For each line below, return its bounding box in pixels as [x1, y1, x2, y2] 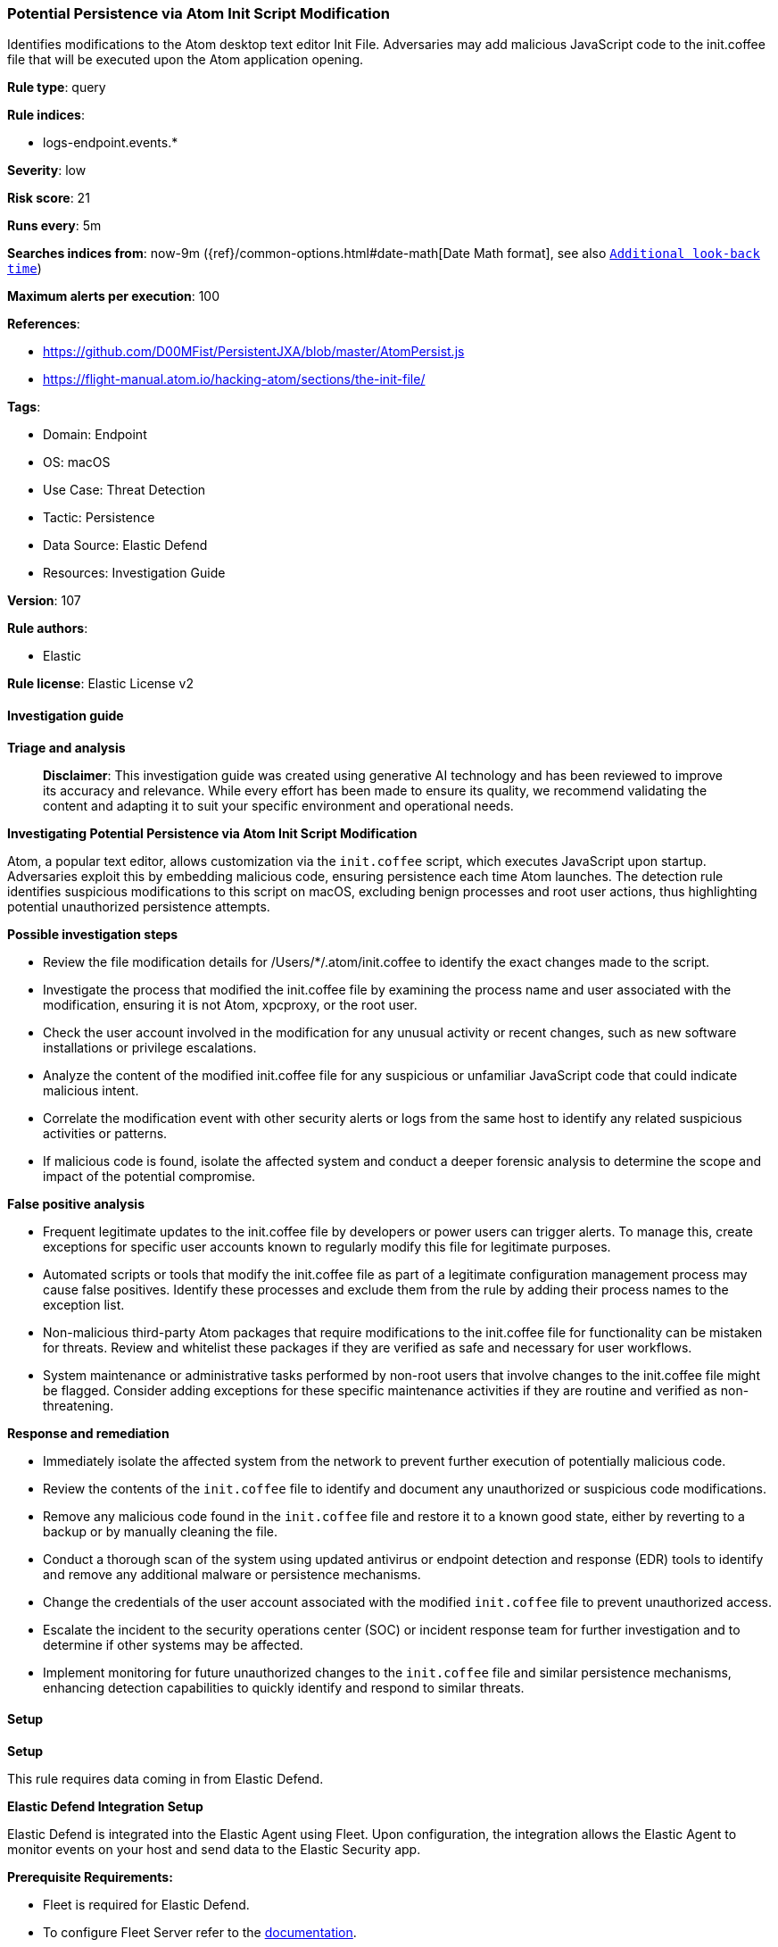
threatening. [43, 1397, 114, 1413]
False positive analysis [7, 1195, 145, 1211]
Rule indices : [7, 107, 85, 123]
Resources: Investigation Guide [43, 565, 226, 581]
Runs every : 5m [7, 218, 102, 234]
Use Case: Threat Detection [43, 482, 206, 498]
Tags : [7, 399, 41, 415]
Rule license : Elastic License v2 [7, 676, 194, 692]
